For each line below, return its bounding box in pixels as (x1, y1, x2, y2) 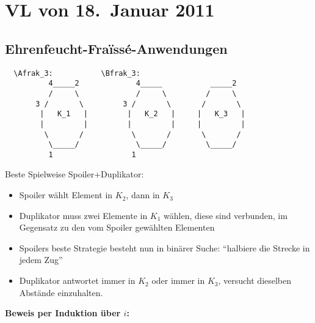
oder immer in (151, 274, 205, 287)
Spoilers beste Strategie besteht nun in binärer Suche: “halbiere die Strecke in (19, 241, 310, 254)
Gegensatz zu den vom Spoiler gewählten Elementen (19, 221, 215, 234)
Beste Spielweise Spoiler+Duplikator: (5, 168, 144, 180)
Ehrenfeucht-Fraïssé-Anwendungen (5, 39, 228, 58)
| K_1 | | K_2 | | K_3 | (40, 110, 245, 119)
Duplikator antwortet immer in (19, 274, 136, 287)
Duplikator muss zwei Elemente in (19, 209, 148, 221)
